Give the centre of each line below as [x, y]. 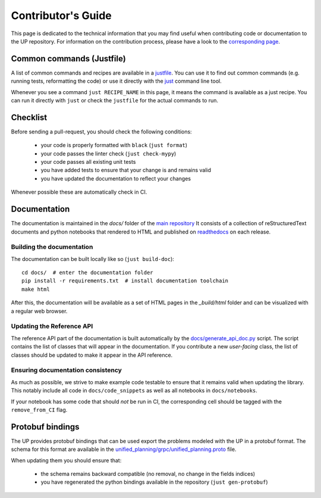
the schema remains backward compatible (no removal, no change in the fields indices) [148, 474]
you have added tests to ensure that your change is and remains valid [126, 170]
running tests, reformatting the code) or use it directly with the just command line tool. [117, 81]
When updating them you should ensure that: [66, 460]
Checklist [29, 117]
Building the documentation [52, 247]
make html [36, 289]
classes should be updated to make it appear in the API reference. [92, 355]
